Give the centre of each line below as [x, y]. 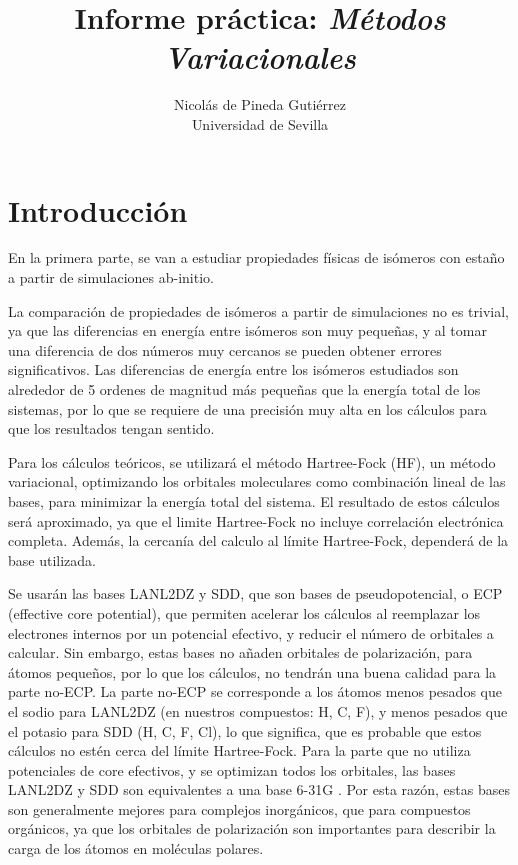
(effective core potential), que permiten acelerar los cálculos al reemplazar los [244, 612]
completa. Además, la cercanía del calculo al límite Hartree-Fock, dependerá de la [258, 540]
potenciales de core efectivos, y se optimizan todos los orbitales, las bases [232, 769]
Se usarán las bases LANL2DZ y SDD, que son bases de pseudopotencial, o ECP [255, 593]
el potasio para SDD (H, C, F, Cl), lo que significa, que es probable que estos [245, 730]
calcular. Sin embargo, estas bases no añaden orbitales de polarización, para [240, 652]
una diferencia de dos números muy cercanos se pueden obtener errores [225, 349]
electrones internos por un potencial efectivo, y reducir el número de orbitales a [251, 632]
